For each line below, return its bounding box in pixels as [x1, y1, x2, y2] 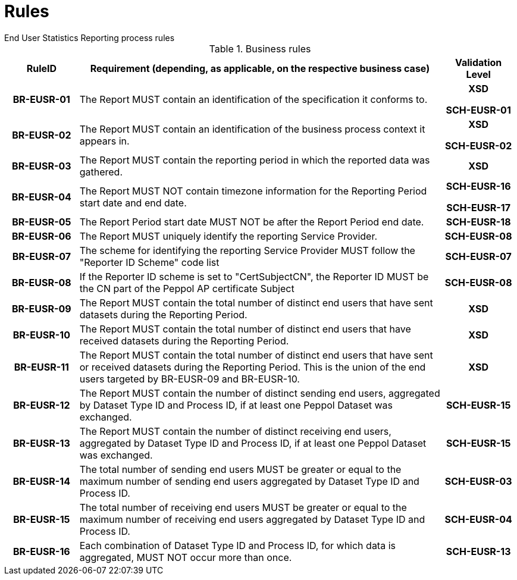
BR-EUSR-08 [12, 276, 71, 289]
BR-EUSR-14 [12, 475, 70, 487]
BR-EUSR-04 [11, 190, 71, 203]
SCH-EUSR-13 [446, 545, 511, 557]
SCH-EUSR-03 [444, 475, 512, 487]
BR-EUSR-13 [13, 437, 70, 449]
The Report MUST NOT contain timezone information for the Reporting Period [79, 184, 427, 197]
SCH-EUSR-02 [444, 139, 512, 152]
